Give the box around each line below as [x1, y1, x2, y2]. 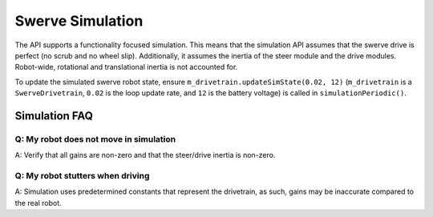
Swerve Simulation [14, 12, 144, 30]
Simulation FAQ [14, 109, 94, 123]
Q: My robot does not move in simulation [14, 133, 176, 144]
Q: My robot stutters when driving [14, 171, 150, 182]
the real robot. [14, 198, 62, 207]
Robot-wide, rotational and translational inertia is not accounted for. [14, 62, 238, 72]
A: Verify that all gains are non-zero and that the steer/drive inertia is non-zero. [14, 151, 276, 160]
